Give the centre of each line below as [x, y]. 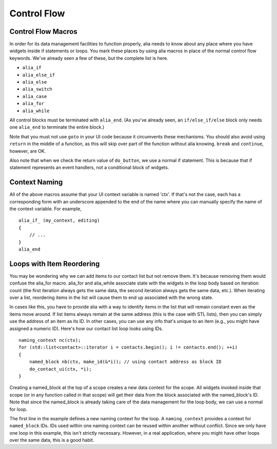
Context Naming [36, 182]
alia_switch [37, 89]
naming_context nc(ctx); [50, 340]
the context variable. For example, [45, 209]
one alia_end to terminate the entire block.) [57, 127]
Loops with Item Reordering [55, 264]
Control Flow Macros [43, 32]
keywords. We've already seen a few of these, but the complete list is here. [89, 58]
